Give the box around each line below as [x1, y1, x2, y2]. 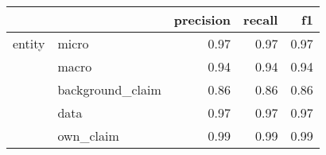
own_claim [57, 126, 119, 145]
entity [13, 34, 45, 52]
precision [173, 10, 231, 29]
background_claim [57, 80, 161, 99]
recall [243, 10, 278, 29]
